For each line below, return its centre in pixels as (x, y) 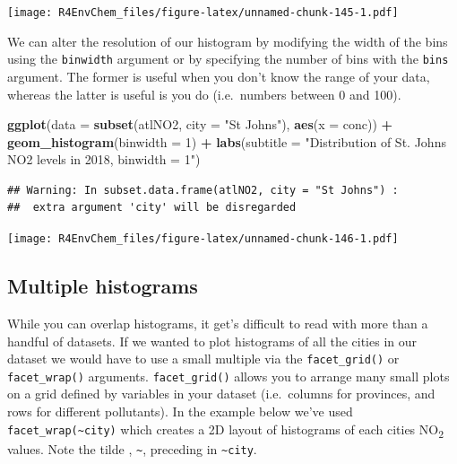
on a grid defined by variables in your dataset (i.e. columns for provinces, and (221, 394)
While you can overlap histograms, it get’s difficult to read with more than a (218, 323)
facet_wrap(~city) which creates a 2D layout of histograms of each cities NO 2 (226, 430)
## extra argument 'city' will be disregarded (152, 208)
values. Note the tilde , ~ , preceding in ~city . (132, 448)
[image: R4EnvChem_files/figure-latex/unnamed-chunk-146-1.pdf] (203, 239)
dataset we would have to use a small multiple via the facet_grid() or (203, 359)
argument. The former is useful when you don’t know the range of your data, (219, 76)
